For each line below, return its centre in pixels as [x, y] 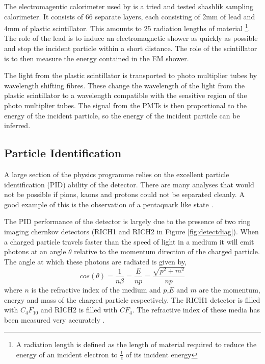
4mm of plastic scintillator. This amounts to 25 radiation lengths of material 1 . [127, 27]
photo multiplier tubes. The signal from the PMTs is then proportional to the [125, 105]
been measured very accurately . [55, 319]
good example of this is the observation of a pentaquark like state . [109, 204]
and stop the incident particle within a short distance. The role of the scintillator [131, 48]
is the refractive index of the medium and [96, 289]
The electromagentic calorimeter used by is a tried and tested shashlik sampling [129, 6]
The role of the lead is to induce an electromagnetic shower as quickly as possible [131, 38]
